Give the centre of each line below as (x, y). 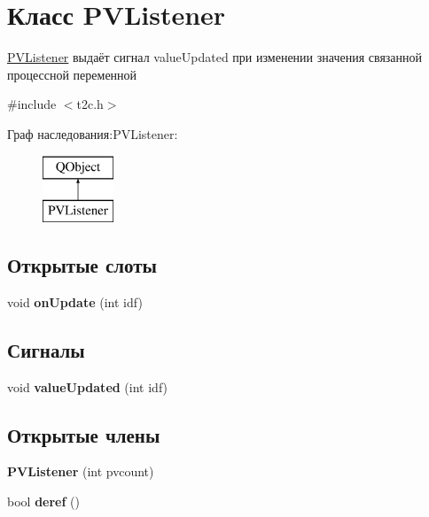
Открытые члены (84, 434)
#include (32, 104)
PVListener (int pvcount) (81, 471)
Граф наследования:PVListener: (93, 133)
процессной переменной (72, 74)
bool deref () (43, 502)
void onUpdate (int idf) (75, 301)
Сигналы (46, 349)
